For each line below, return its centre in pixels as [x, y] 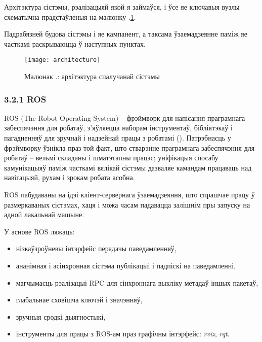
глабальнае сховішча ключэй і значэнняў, [79, 300]
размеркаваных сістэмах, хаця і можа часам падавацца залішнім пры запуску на [127, 204]
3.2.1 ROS [25, 99]
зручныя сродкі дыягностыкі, [61, 316]
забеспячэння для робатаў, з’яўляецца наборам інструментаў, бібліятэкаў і [118, 128]
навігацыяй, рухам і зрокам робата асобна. [70, 177]
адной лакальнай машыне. [44, 214]
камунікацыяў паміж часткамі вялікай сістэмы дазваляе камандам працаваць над [128, 167]
